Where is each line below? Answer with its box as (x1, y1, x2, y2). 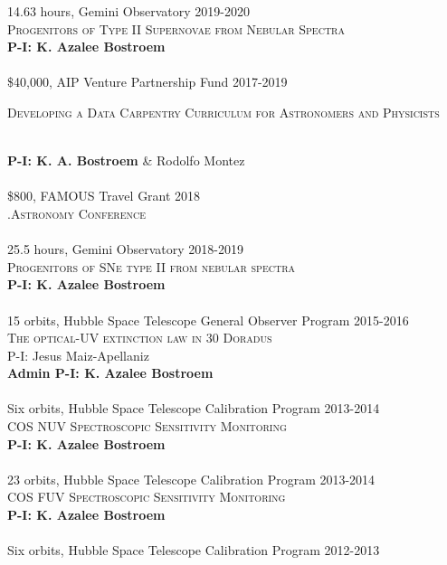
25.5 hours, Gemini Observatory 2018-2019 (7, 240, 243, 259)
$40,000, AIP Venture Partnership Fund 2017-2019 (7, 72, 288, 91)
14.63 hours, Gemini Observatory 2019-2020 (7, 2, 250, 20)
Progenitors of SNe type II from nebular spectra (7, 257, 296, 276)
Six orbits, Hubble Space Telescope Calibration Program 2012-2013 (7, 541, 380, 560)
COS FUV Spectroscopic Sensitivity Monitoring (7, 487, 286, 506)
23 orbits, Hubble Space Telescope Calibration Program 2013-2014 (7, 469, 376, 488)
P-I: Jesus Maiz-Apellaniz (7, 345, 149, 364)
